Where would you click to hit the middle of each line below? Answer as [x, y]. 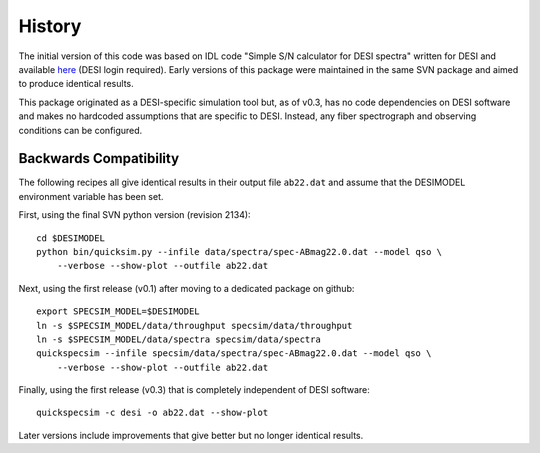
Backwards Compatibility [99, 158]
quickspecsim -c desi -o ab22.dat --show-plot [152, 413]
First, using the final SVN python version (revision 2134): [134, 215]
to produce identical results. [76, 84]
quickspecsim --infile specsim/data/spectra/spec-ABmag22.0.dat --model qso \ [234, 353]
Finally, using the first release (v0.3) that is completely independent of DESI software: [194, 390]
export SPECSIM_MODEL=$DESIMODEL [118, 311]
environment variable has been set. [91, 196]
